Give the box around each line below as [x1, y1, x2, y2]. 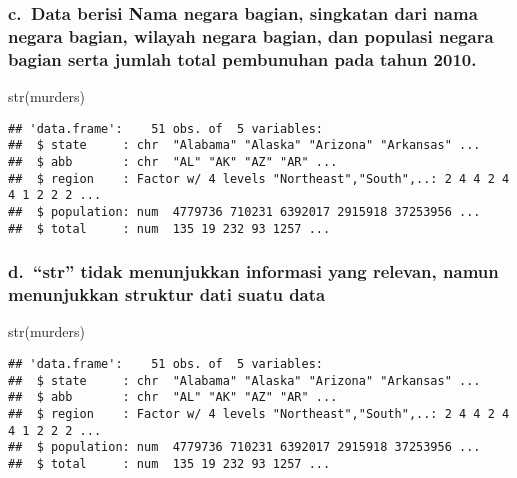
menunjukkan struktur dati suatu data [8, 282, 326, 307]
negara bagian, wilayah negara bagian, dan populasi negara [8, 23, 494, 48]
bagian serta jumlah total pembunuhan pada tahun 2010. [8, 46, 477, 71]
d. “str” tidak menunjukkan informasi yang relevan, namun [8, 259, 499, 284]
